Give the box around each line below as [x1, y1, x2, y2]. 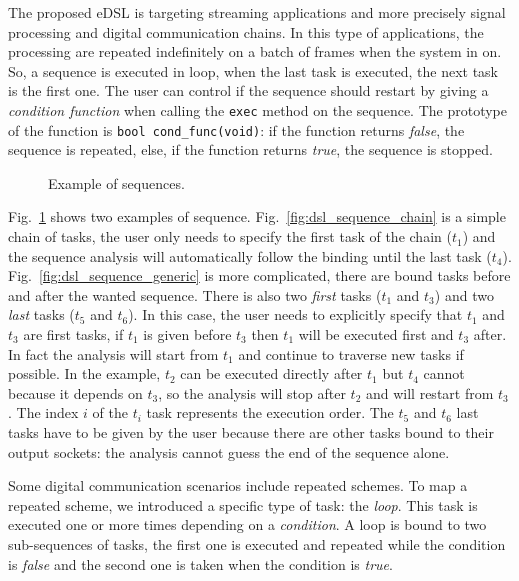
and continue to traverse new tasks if [238, 343, 464, 364]
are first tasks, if [23, 324, 124, 345]
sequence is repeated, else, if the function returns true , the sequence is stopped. [8, 139, 493, 160]
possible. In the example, [8, 363, 161, 384]
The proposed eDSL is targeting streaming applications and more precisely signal [8, 2, 506, 22]
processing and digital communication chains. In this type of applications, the [8, 21, 484, 42]
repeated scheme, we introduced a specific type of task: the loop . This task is [8, 494, 478, 515]
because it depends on [8, 382, 143, 403]
